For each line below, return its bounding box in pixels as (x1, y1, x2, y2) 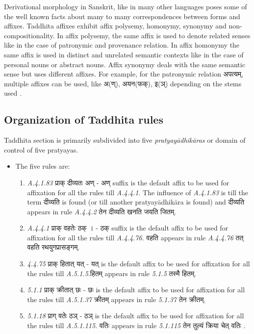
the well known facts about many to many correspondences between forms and (4, 11, 240, 21)
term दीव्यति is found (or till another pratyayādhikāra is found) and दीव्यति (27, 197, 245, 207)
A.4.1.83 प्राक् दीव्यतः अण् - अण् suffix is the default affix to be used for (27, 177, 229, 187)
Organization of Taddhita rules (4, 112, 163, 127)
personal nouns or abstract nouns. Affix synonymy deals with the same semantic (4, 59, 245, 69)
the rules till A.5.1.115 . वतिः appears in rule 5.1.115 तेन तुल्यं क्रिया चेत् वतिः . (27, 320, 246, 331)
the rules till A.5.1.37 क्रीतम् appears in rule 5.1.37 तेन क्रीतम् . (27, 294, 206, 304)
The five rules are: (15, 161, 70, 171)
